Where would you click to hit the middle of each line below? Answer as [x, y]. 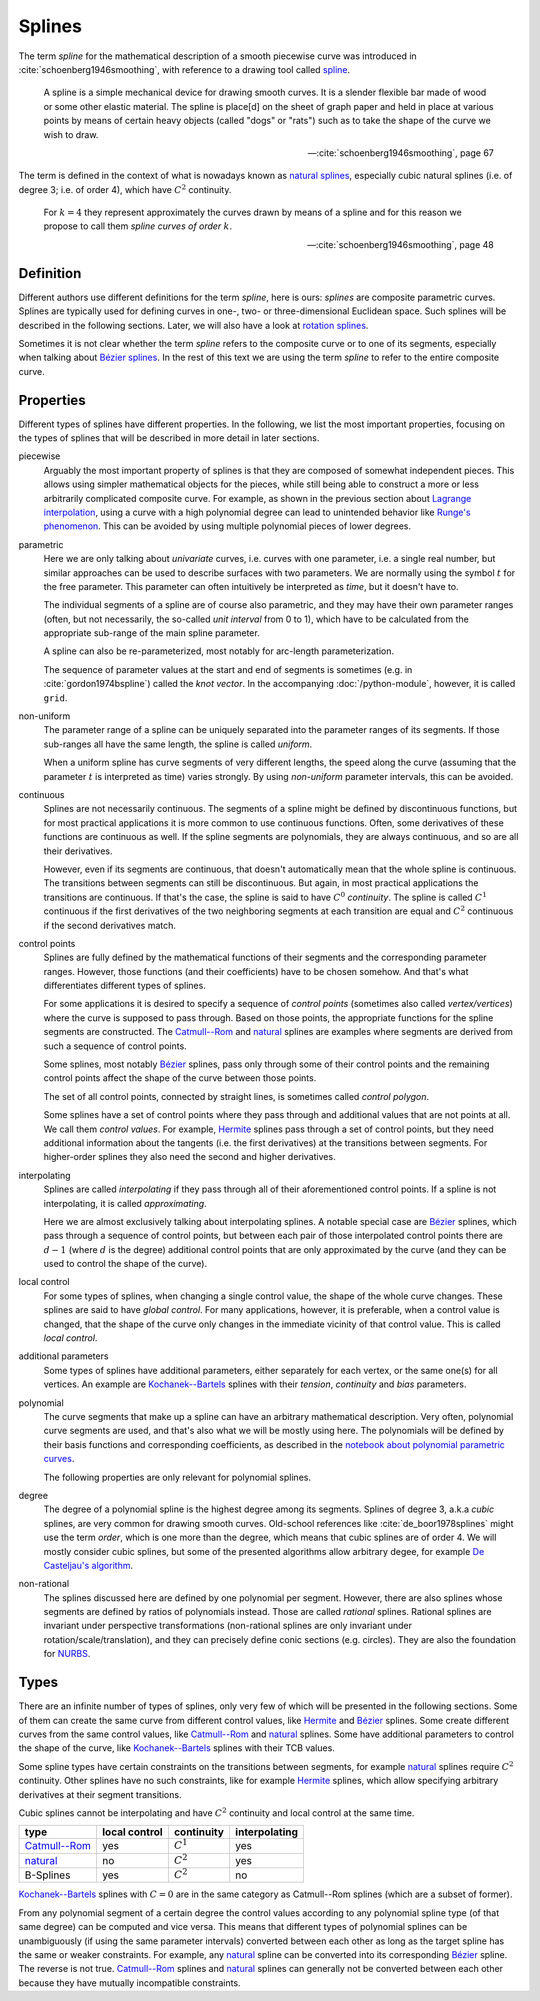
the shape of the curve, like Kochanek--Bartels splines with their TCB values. [176, 1748]
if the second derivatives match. [110, 925]
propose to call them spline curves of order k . [138, 226]
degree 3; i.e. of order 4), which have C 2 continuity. [125, 189]
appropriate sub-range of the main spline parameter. [151, 633]
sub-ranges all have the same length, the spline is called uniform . [178, 744]
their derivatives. [78, 851]
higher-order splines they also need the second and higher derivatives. [189, 1157]
